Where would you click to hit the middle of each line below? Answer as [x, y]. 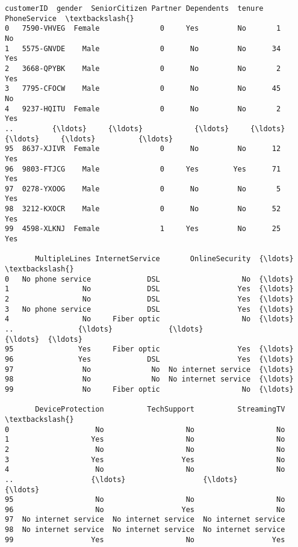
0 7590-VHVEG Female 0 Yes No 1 [143, 29]
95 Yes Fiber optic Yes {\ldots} [149, 349]
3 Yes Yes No [145, 459]
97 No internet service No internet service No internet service [145, 520]
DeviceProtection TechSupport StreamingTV [160, 409]
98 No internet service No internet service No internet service [145, 530]
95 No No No [145, 500]
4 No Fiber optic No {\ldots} [149, 319]
